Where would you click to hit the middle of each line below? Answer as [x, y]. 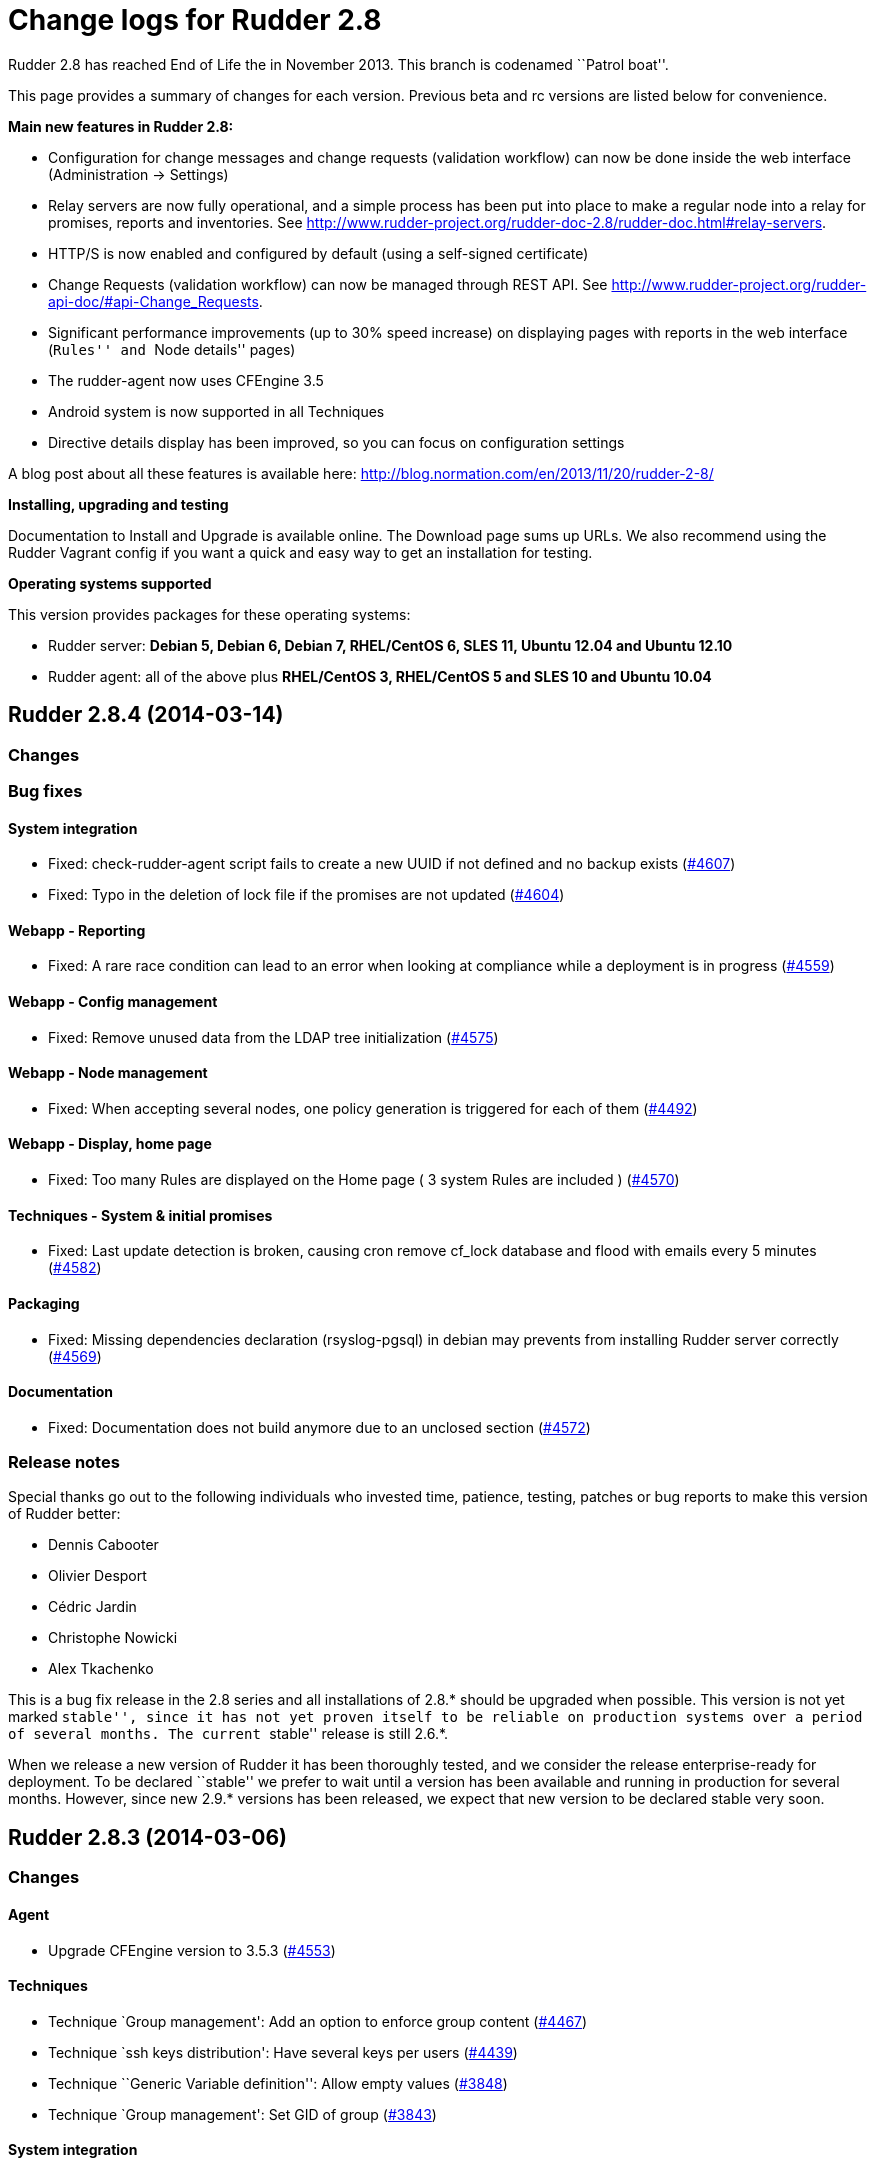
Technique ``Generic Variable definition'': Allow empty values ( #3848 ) [278, 2083]
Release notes [64, 1462]
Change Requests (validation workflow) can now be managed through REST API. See [328, 284]
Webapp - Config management [113, 1002]
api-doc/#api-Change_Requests [153, 301]
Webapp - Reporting [77, 930]
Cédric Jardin [92, 1607]
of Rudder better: [64, 1514]
